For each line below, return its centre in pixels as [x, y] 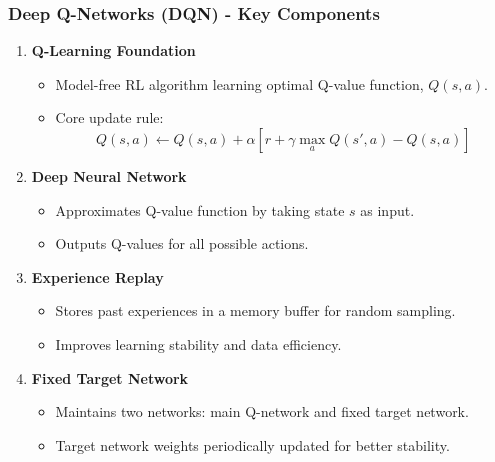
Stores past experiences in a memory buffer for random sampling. [255, 310]
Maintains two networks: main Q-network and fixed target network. [262, 411]
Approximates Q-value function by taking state [200, 209]
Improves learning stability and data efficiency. [198, 343]
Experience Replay [97, 276]
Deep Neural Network [109, 176]
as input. [387, 209]
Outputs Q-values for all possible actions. [182, 243]
